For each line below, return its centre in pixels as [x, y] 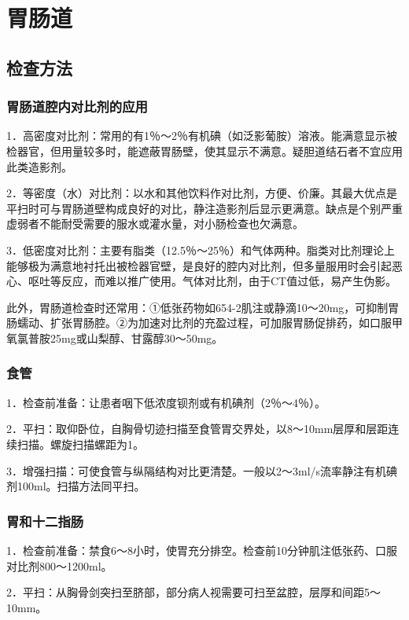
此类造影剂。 [39, 166]
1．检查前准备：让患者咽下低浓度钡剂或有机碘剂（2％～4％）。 [166, 402]
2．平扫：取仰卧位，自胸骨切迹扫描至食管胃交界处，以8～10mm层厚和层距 [197, 429]
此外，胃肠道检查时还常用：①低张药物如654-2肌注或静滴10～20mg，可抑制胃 [203, 307]
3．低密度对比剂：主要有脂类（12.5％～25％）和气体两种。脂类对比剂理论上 [201, 249]
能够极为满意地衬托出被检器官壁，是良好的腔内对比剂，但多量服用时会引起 [199, 265]
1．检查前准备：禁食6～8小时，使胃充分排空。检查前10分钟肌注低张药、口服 [202, 550]
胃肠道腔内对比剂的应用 [77, 106]
